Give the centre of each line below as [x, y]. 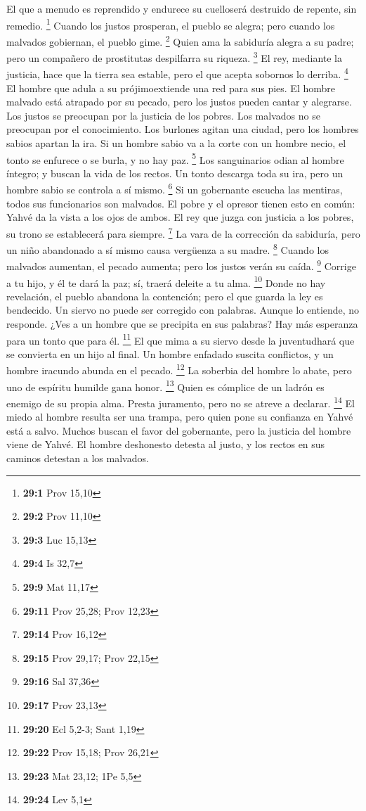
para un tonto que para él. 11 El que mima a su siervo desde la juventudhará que [181, 339]
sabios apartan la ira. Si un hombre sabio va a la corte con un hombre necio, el [176, 142]
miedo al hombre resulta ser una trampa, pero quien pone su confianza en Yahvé [180, 417]
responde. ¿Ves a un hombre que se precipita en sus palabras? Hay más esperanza [182, 324]
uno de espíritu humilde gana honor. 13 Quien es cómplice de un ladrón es [165, 385]
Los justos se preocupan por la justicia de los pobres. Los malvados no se [163, 115]
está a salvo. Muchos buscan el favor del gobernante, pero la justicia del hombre [179, 430]
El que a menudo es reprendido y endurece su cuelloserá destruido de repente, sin [182, 8]
